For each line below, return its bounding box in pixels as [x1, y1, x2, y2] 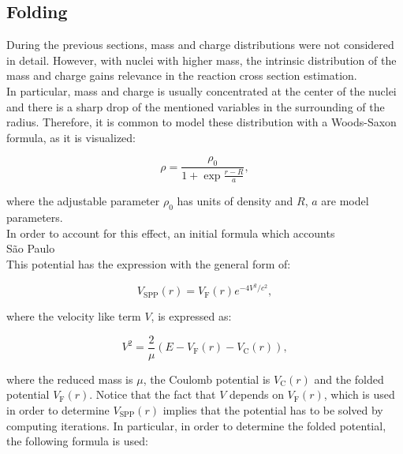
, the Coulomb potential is [143, 370, 271, 387]
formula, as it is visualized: [6, 129, 136, 145]
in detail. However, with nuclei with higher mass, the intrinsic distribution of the [6, 51, 397, 68]
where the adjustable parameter [6, 193, 160, 209]
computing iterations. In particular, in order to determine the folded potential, [6, 417, 386, 433]
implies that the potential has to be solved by [162, 402, 383, 418]
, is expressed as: [151, 308, 232, 325]
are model [321, 193, 369, 209]
